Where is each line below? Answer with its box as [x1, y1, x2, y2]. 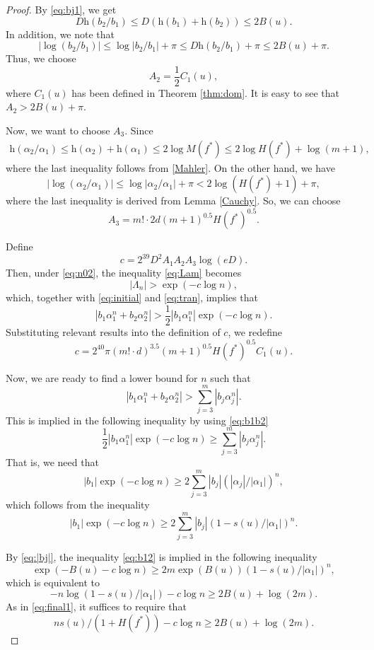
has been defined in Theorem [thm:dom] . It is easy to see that [71, 85, 340, 100]
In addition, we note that [6, 26, 115, 41]
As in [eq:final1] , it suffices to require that [6, 599, 187, 614]
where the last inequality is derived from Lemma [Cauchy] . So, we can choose [6, 193, 341, 208]
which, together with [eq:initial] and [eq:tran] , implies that [6, 290, 258, 305]
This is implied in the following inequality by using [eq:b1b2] [6, 412, 269, 427]
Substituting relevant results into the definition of [6, 324, 221, 339]
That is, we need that [6, 455, 99, 470]
